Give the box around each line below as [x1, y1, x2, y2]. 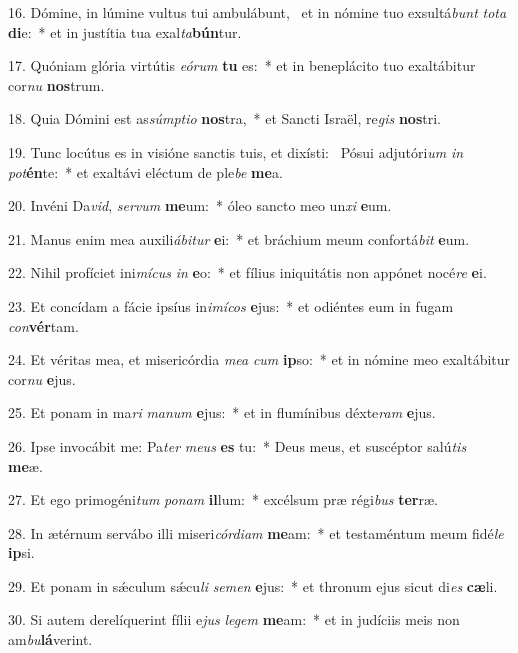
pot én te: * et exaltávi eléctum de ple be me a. [8, 161, 283, 182]
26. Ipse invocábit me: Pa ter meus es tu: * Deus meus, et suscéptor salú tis [8, 435, 467, 456]
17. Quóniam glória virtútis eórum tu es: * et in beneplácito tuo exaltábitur [8, 55, 476, 76]
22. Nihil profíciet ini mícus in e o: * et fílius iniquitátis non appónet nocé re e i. [8, 262, 487, 283]
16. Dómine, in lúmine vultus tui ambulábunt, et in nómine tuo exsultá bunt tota [8, 2, 507, 22]
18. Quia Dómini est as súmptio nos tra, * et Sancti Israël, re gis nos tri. [8, 108, 441, 129]
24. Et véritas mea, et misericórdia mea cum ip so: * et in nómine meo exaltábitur [8, 349, 511, 370]
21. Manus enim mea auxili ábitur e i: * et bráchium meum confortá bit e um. [8, 228, 470, 249]
